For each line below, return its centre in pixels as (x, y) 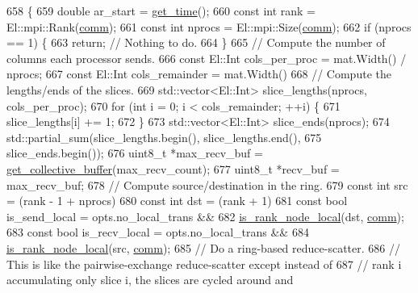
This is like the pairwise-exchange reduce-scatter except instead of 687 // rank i (204, 264)
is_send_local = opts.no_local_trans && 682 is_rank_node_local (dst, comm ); (205, 216)
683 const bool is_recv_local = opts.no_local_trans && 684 (158, 232)
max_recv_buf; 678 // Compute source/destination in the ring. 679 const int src (207, 184)
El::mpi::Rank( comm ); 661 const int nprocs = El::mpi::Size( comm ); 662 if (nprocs (209, 26)
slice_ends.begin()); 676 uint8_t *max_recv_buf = (135, 153)
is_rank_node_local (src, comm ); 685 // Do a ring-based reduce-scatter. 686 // (203, 247)
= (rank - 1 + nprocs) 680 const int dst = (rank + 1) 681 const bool (177, 201)
